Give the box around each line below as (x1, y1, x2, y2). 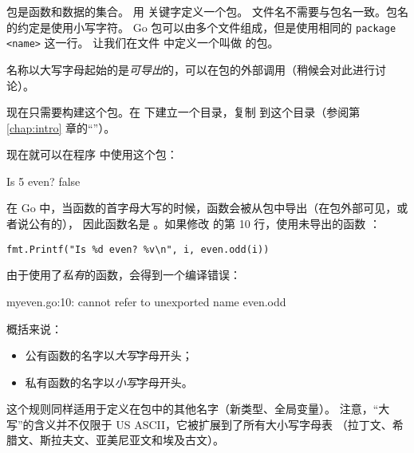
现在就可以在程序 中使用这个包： (6, 146, 178, 163)
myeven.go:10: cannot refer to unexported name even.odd (6, 293, 286, 309)
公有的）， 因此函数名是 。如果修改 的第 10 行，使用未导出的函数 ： (28, 215, 380, 232)
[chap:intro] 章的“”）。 (6, 119, 116, 136)
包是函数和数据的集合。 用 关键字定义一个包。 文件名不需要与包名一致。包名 (6, 3, 408, 19)
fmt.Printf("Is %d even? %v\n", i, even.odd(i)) (6, 243, 270, 255)
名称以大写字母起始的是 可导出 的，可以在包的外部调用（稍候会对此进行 (6, 61, 375, 77)
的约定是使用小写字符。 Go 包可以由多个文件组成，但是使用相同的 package (6, 18, 396, 35)
